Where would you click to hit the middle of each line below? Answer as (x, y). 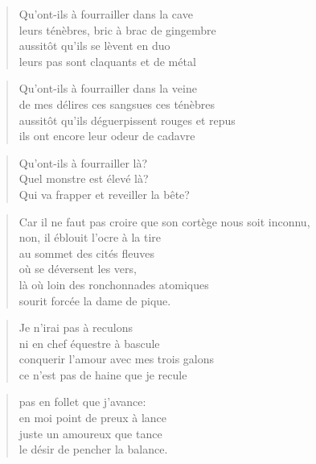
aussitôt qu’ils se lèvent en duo (94, 46)
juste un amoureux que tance (90, 433)
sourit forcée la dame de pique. (95, 300)
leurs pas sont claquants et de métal (107, 61)
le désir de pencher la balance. (93, 449)
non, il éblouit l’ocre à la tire (90, 237)
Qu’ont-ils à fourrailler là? (83, 162)
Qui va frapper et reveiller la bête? (104, 194)
